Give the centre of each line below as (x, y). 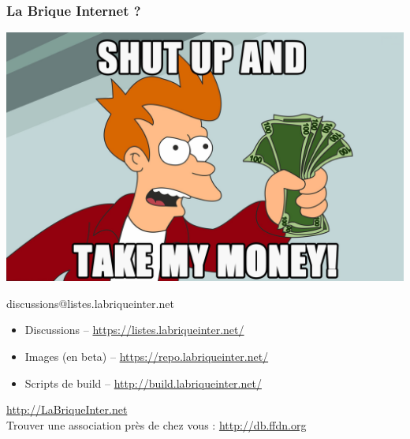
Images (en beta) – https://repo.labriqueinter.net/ (147, 356)
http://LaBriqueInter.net (67, 409)
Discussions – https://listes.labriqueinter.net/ (134, 330)
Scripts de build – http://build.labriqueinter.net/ (143, 383)
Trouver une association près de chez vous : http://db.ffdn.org (157, 424)
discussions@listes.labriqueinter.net (90, 303)
